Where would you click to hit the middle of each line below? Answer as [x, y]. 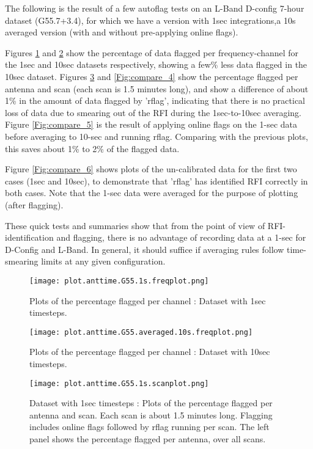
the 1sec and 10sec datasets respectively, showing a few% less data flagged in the [156, 64]
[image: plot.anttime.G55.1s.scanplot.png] [119, 383]
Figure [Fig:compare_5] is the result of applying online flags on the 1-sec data [151, 124]
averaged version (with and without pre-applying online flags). [122, 32]
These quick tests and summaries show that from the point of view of [135, 225]
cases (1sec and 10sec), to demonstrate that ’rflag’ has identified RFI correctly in [156, 181]
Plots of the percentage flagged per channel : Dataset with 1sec [148, 300]
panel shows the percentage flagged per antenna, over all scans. [148, 439]
